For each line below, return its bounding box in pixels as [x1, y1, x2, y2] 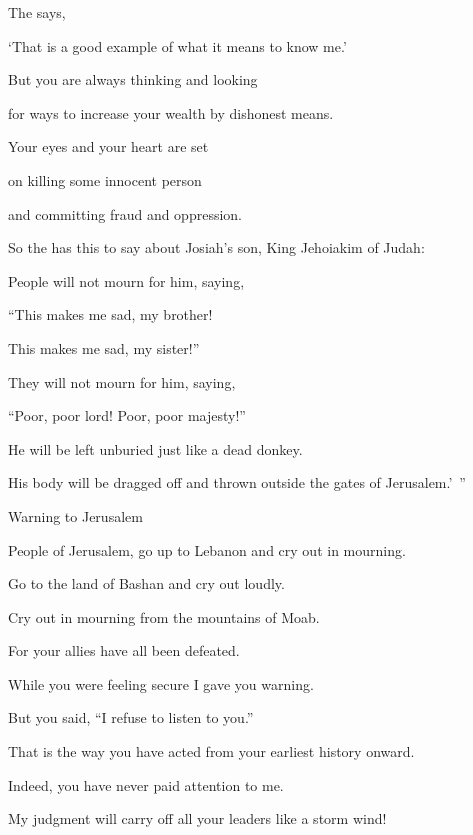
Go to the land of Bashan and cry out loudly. [8, 573, 285, 594]
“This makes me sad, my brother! [8, 304, 213, 325]
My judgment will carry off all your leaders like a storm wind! [8, 808, 387, 829]
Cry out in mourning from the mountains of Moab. [8, 606, 320, 627]
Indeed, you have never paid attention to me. [8, 774, 284, 795]
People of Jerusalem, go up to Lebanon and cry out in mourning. [8, 539, 406, 560]
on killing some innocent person [8, 169, 202, 190]
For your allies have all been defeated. [8, 640, 240, 661]
